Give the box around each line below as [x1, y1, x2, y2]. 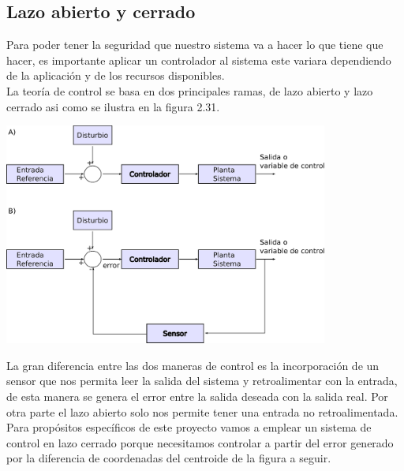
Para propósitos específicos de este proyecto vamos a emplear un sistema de [6, 419, 372, 435]
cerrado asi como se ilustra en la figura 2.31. [6, 98, 220, 114]
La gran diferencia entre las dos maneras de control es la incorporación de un [6, 357, 380, 373]
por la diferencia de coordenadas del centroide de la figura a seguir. [6, 450, 331, 466]
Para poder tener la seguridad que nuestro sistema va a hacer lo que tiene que [6, 36, 383, 53]
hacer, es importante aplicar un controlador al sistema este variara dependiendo [6, 51, 391, 68]
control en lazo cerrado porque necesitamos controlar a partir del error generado [6, 434, 394, 450]
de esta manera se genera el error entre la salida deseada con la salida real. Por [6, 387, 388, 404]
